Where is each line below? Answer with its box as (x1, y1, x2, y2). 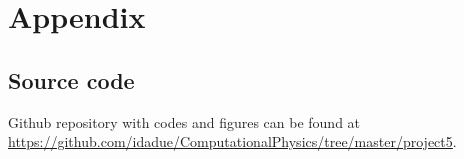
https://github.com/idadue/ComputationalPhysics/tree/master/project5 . (8, 131, 457, 152)
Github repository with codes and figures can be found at (8, 111, 361, 132)
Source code (8, 64, 135, 95)
